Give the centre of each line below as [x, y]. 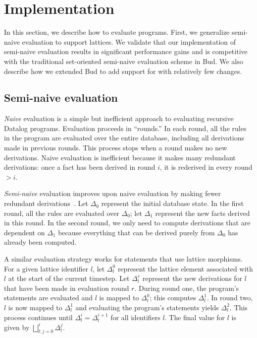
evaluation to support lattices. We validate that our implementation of [129, 41]
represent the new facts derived [203, 213]
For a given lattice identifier [46, 268]
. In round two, [230, 298]
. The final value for [195, 317]
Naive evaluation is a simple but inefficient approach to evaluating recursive [119, 118]
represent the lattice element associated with [185, 268]
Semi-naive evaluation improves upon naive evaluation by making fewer [113, 193]
